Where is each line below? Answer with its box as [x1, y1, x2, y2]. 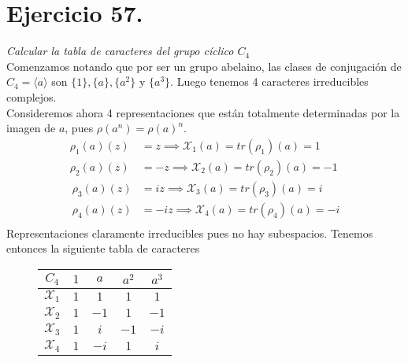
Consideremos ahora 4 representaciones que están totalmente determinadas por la [6, 104, 400, 120]
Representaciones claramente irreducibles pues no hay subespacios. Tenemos [6, 224, 373, 241]
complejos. [6, 88, 57, 105]
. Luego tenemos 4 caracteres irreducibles [170, 73, 369, 90]
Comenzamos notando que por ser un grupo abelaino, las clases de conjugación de [6, 57, 402, 74]
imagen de [6, 120, 56, 136]
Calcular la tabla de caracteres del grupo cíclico [6, 42, 234, 59]
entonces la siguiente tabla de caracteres [6, 240, 200, 257]
